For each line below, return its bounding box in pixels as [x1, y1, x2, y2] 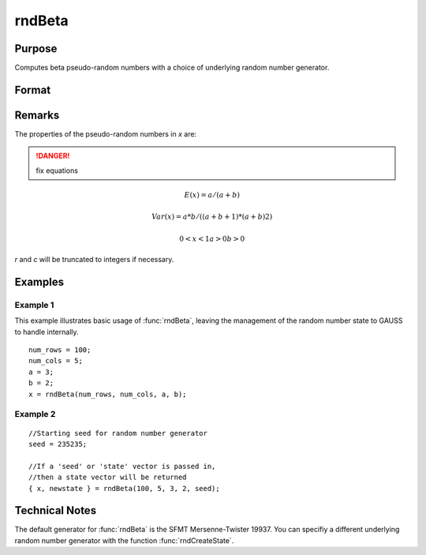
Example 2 [14, 409, 56, 420]
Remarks [14, 108, 60, 122]
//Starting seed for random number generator [28, 429, 208, 437]
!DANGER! [35, 151, 70, 161]
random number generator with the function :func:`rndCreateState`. [14, 535, 234, 545]
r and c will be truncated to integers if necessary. [14, 255, 174, 264]
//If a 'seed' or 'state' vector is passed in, [28, 462, 216, 471]
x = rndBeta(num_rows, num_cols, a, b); [28, 389, 187, 399]
